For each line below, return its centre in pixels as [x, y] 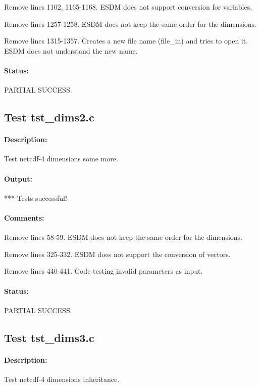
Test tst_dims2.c [49, 117]
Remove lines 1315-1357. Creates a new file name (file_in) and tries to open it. [126, 41]
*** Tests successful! [36, 198]
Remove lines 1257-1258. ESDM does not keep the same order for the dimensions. [130, 24]
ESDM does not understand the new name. [71, 50]
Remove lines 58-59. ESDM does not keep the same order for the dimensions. [123, 237]
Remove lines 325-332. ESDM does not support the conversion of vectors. [117, 254]
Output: [18, 178]
